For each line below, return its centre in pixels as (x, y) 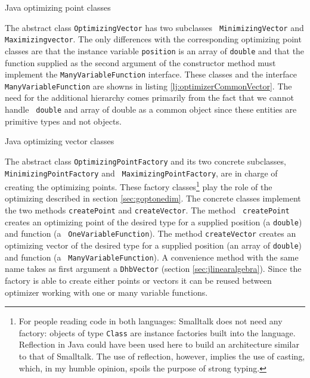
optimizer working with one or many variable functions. (106, 292)
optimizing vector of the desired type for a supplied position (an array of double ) (154, 245)
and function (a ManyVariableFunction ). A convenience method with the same (152, 257)
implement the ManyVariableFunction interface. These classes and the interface (151, 74)
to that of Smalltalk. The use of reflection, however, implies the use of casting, (162, 356)
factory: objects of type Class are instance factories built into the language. (157, 332)
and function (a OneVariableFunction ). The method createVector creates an (151, 233)
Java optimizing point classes (58, 7)
